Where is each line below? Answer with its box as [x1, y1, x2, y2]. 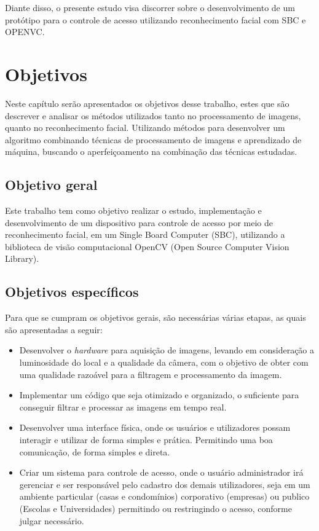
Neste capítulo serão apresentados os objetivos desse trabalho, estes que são [5, 96, 289, 109]
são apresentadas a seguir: [5, 323, 103, 336]
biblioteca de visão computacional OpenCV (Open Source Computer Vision [5, 240, 289, 253]
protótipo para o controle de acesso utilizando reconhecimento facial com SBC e [5, 13, 306, 26]
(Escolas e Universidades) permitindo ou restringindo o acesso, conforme [19, 502, 292, 514]
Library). [5, 252, 39, 265]
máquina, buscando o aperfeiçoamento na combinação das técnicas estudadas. [5, 145, 297, 158]
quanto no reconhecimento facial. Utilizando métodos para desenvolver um [5, 121, 285, 134]
